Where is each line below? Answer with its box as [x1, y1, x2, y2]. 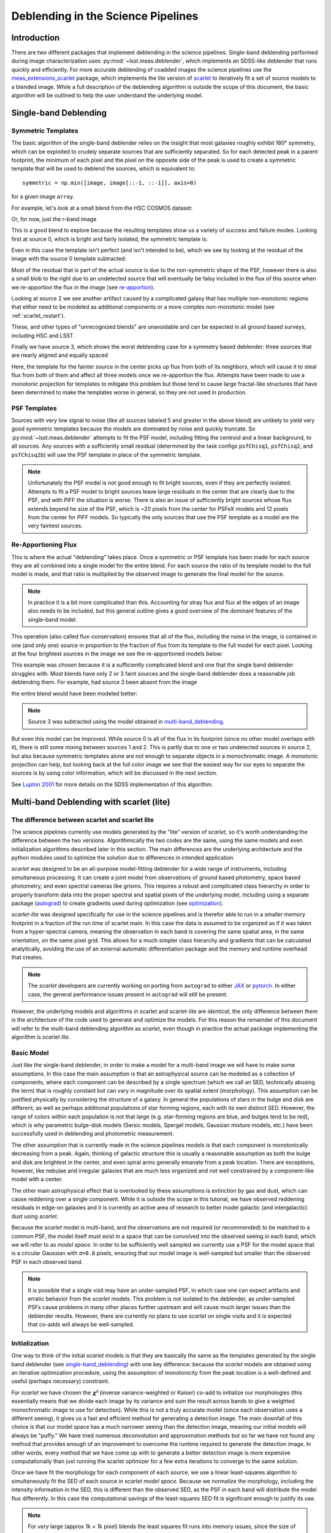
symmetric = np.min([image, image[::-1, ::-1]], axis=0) [22, 179, 197, 186]
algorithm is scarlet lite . [11, 1033, 70, 1041]
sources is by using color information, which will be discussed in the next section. [11, 770, 218, 777]
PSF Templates [11, 403, 58, 412]
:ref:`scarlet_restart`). [11, 312, 66, 319]
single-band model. [28, 616, 77, 623]
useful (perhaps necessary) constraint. [11, 1377, 110, 1385]
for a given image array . [11, 193, 75, 201]
